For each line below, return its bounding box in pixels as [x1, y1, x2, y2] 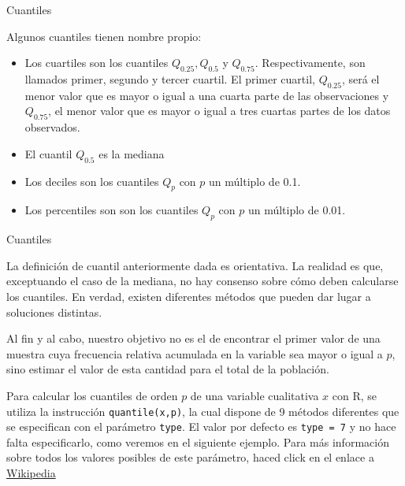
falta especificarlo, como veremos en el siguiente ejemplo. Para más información [6, 433, 389, 450]
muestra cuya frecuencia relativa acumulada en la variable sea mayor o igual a [6, 345, 383, 362]
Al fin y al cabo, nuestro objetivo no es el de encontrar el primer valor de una [6, 330, 381, 347]
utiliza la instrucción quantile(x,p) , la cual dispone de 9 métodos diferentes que [6, 403, 399, 419]
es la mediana [98, 145, 165, 161]
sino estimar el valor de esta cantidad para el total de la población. [6, 361, 329, 377]
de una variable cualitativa [190, 387, 319, 403]
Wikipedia [6, 465, 56, 480]
